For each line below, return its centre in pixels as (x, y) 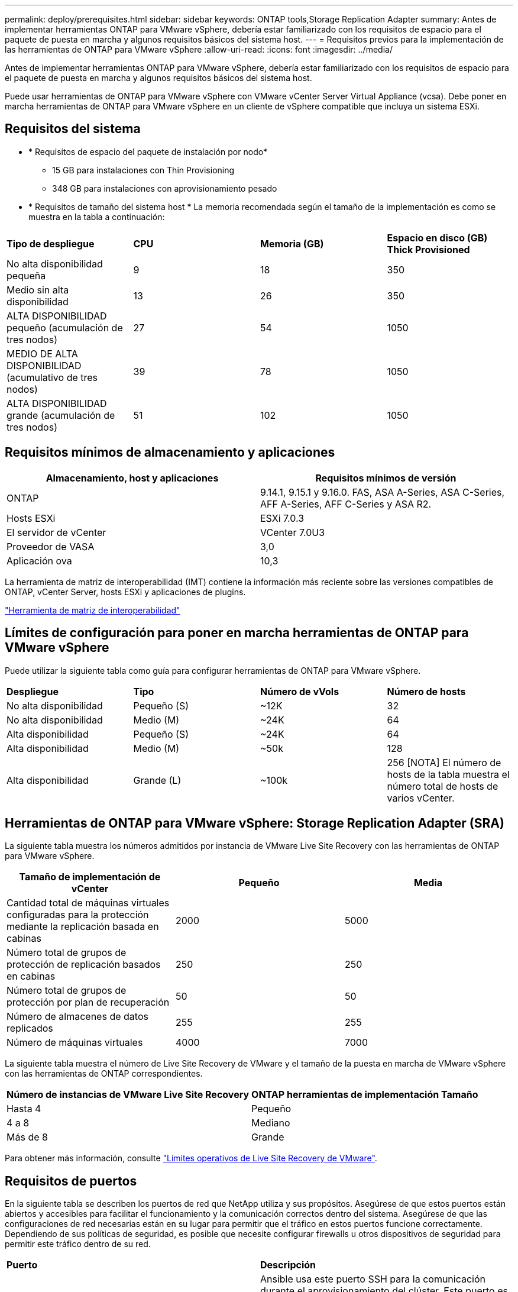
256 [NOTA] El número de (444, 762)
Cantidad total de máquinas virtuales (88, 903)
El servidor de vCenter (56, 532)
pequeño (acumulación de (65, 327)
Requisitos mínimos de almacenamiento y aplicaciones (170, 453)
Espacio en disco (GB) (437, 238)
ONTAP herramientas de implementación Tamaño (365, 1095)
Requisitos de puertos (71, 1181)
